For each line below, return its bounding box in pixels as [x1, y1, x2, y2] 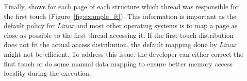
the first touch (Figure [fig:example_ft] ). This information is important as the [4, 11, 237, 21]
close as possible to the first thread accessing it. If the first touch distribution [4, 30, 233, 40]
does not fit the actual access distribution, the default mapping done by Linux [4, 39, 236, 49]
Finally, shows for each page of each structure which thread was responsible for [4, 1, 239, 11]
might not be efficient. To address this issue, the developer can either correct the [4, 49, 244, 59]
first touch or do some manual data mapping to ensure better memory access [4, 58, 233, 68]
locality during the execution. [4, 68, 91, 78]
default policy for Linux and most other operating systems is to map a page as [4, 20, 238, 31]
